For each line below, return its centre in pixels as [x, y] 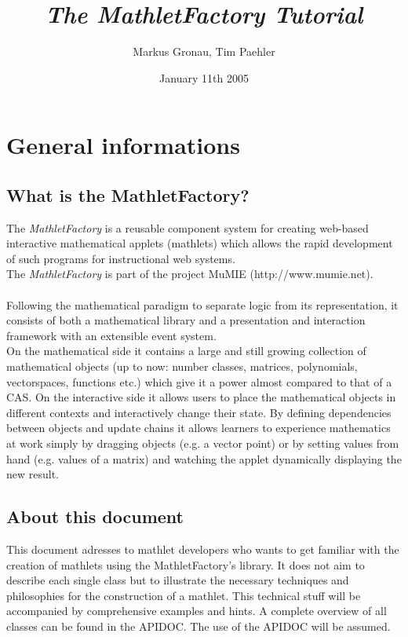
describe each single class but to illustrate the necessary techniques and [178, 580]
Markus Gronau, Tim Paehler [204, 51]
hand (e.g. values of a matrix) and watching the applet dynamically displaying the [204, 458]
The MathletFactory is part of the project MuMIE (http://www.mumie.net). [190, 274]
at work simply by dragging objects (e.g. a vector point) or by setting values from [203, 443]
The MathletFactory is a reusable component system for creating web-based [188, 227]
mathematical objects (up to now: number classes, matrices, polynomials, [182, 366]
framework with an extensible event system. [111, 335]
